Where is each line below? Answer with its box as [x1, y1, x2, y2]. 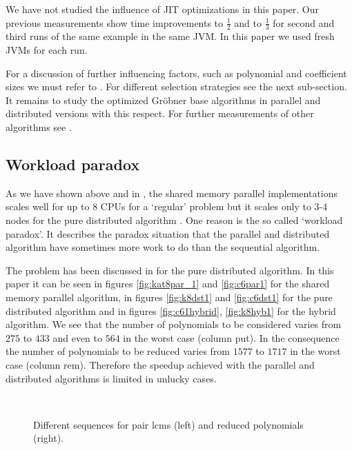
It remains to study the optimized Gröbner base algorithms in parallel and [6, 92, 321, 107]
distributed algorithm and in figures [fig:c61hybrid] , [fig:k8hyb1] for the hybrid [6, 303, 336, 318]
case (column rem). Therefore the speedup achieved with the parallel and [6, 357, 315, 371]
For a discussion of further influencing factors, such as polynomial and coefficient [6, 65, 347, 80]
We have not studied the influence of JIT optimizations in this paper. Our [6, 2, 319, 16]
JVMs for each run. [6, 43, 88, 57]
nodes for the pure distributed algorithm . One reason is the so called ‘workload [6, 212, 343, 227]
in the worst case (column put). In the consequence [123, 330, 340, 345]
